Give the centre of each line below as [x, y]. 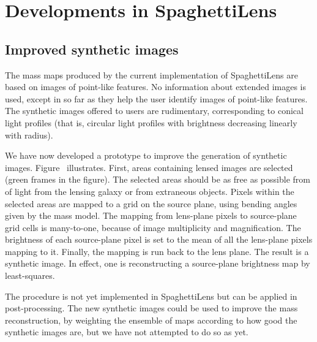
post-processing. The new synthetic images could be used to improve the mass [151, 308]
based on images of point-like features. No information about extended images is [156, 87]
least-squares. [30, 275]
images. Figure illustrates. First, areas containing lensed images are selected [149, 167]
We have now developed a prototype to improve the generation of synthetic [146, 155]
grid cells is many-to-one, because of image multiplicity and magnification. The [153, 227]
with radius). [29, 135]
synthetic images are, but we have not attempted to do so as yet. [127, 332]
